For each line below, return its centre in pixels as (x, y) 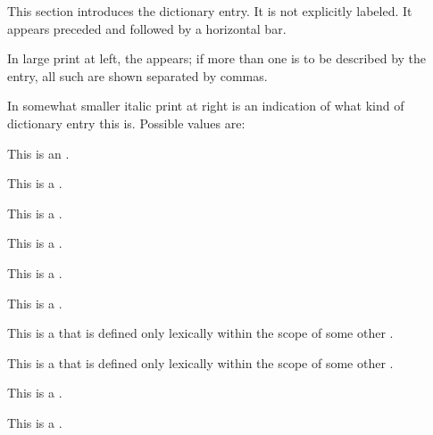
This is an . (38, 153)
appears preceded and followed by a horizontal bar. (147, 28)
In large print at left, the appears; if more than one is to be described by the (217, 58)
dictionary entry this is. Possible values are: (126, 123)
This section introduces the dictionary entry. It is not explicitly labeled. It (210, 11)
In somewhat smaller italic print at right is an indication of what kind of (206, 106)
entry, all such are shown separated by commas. (137, 75)
